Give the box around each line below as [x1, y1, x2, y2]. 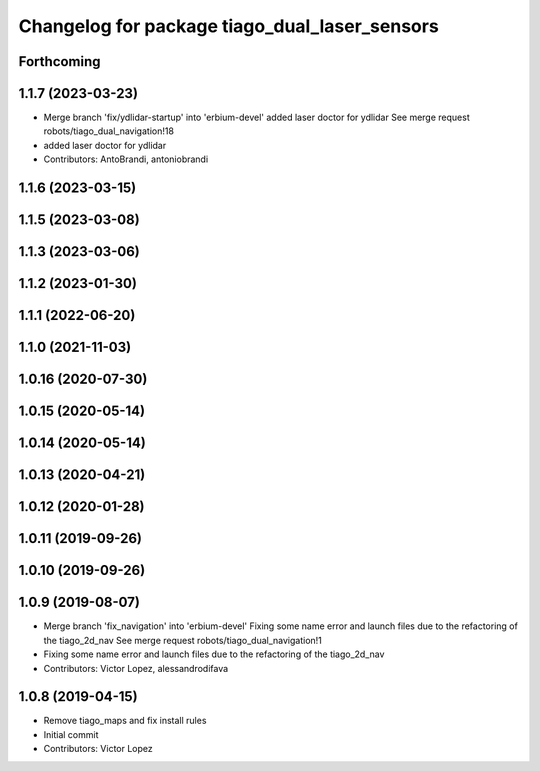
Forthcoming [18, 53, 101, 70]
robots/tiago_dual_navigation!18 [43, 125, 175, 137]
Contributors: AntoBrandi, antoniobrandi [43, 153, 209, 165]
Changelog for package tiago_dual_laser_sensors [18, 15, 439, 37]
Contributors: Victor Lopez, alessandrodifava [43, 662, 229, 674]
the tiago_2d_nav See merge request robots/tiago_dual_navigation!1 [43, 634, 322, 646]
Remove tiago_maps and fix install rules [43, 715, 207, 727]
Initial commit [43, 728, 99, 740]
